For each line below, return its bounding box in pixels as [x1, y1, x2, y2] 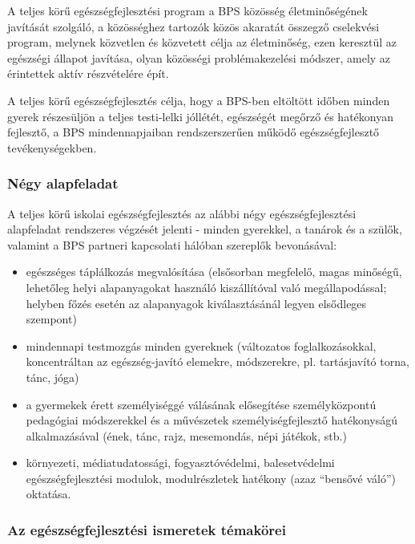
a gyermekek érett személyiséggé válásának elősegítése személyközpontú [26, 396, 377, 412]
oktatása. [26, 485, 71, 502]
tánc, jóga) [26, 368, 79, 385]
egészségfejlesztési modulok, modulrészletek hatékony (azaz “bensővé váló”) [26, 469, 397, 486]
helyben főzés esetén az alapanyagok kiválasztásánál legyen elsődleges [26, 294, 367, 311]
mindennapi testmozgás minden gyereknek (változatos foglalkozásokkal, [26, 337, 377, 354]
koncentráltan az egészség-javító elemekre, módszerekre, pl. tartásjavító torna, [26, 353, 409, 370]
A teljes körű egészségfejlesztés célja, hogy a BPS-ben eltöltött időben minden [7, 91, 390, 108]
